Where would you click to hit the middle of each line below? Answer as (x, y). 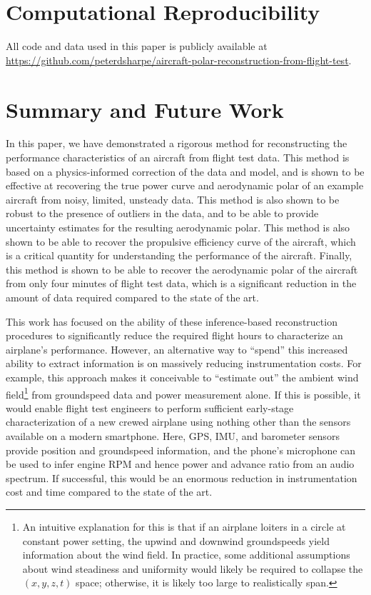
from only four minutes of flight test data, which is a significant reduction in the (181, 283)
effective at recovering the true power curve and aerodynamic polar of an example (185, 185)
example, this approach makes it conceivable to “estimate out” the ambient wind (182, 377)
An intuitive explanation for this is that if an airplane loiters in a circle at (184, 526)
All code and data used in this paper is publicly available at (137, 46)
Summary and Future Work (145, 109)
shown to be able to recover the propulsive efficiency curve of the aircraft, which (181, 241)
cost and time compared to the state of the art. (109, 492)
